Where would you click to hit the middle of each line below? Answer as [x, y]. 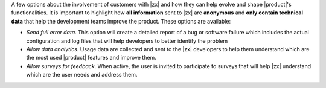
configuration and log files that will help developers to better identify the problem [127, 41]
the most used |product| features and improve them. [91, 58]
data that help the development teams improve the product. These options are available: [121, 21]
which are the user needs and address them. [82, 75]
